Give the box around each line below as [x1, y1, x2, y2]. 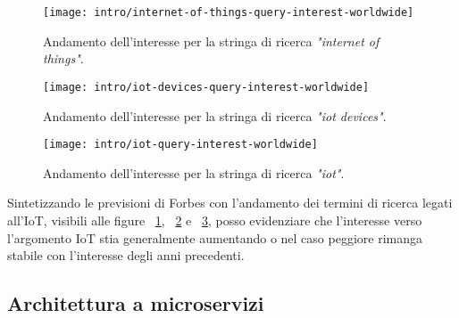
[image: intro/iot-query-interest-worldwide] [43, 138, 318, 151]
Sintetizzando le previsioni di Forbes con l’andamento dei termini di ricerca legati [7, 193, 453, 212]
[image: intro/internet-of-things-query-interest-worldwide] [43, 6, 414, 19]
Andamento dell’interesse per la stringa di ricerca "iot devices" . [43, 106, 387, 125]
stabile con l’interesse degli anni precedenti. [7, 246, 245, 265]
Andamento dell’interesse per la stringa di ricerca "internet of [43, 31, 380, 50]
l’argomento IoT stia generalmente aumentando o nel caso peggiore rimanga [7, 228, 422, 247]
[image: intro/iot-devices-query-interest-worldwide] [43, 80, 370, 94]
